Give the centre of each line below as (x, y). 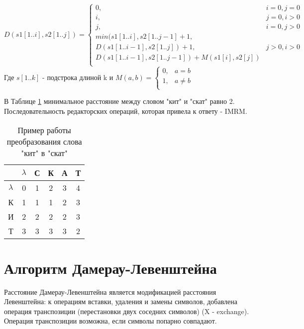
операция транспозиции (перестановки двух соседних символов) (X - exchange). (127, 311)
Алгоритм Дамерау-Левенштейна (110, 268)
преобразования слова (44, 141)
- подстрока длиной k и (78, 77)
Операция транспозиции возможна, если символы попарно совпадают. (110, 321)
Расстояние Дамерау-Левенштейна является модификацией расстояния (110, 291)
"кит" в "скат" (45, 153)
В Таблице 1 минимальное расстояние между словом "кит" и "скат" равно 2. (119, 101)
